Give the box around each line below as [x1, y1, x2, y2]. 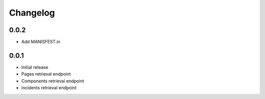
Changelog [9, 7, 55, 18]
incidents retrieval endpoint [21, 85, 77, 91]
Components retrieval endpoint [21, 78, 84, 84]
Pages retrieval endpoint [21, 71, 71, 77]
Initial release [21, 64, 49, 70]
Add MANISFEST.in [21, 39, 61, 45]
